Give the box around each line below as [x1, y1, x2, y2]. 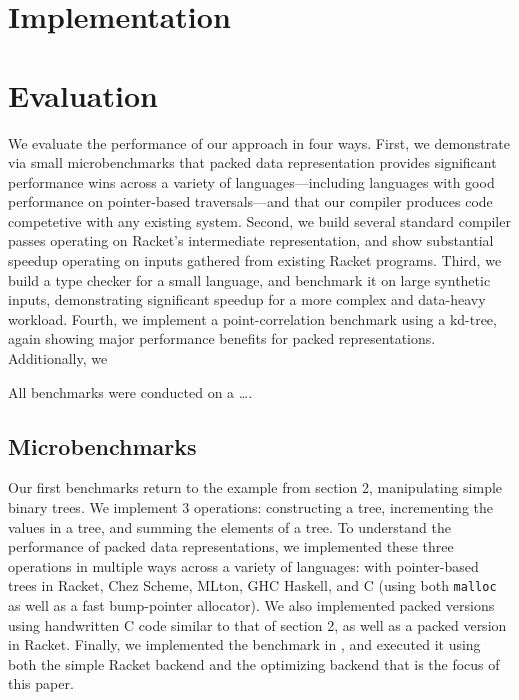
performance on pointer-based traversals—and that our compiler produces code [8, 191, 493, 212]
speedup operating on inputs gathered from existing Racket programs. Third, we [8, 250, 502, 271]
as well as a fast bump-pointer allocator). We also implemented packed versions [8, 595, 495, 616]
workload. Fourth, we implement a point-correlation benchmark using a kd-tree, [8, 308, 497, 329]
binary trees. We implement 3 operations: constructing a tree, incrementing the [8, 497, 494, 518]
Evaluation [8, 74, 158, 115]
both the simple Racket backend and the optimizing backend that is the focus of [8, 653, 500, 674]
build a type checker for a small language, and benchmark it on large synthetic [8, 269, 491, 290]
